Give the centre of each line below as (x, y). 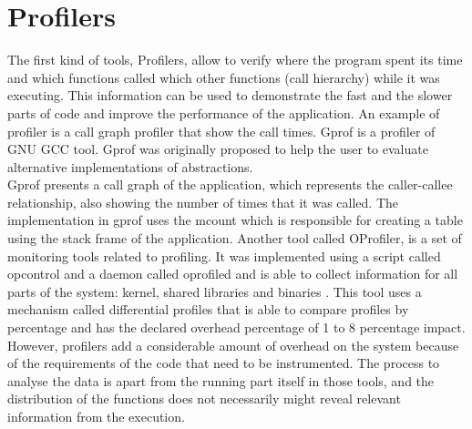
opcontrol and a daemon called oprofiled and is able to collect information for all (233, 274)
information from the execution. (96, 416)
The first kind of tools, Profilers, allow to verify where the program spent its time (235, 60)
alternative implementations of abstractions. (130, 166)
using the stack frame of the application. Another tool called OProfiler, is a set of (235, 238)
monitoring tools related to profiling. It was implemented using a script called (224, 255)
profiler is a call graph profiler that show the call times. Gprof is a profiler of (221, 131)
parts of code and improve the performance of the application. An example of (224, 112)
